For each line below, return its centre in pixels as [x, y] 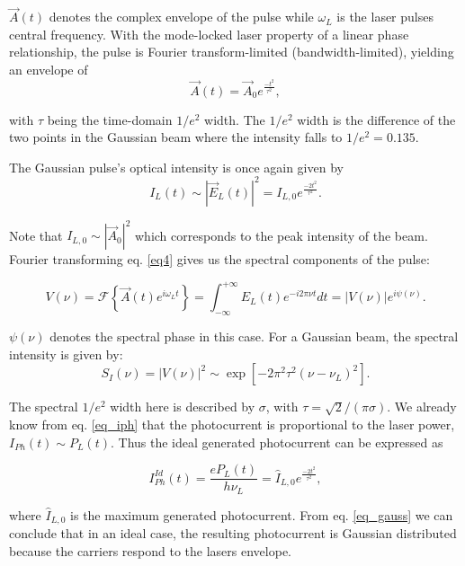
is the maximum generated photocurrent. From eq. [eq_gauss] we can [262, 514]
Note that [36, 235]
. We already [422, 407]
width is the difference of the [376, 119]
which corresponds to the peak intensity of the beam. [281, 235]
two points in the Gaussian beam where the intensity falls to [176, 137]
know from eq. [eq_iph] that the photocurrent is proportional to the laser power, [232, 424]
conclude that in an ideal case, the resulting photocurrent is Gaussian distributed [233, 533]
